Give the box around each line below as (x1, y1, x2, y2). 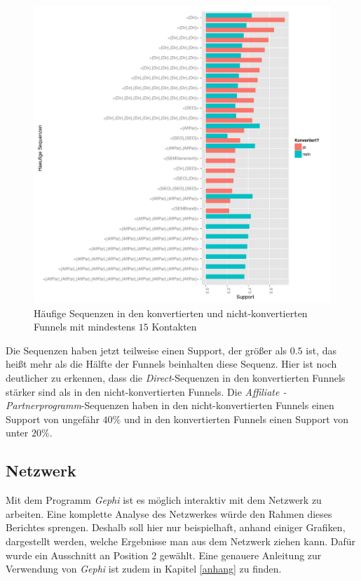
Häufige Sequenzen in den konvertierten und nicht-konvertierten (34, 305, 308, 320)
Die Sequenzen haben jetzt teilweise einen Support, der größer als (6, 342, 287, 357)
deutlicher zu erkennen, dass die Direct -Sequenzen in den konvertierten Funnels (6, 370, 346, 385)
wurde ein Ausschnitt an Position (6, 547, 149, 562)
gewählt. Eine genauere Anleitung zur (159, 547, 322, 562)
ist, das (306, 342, 336, 357)
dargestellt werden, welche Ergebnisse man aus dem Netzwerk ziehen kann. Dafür (6, 533, 356, 548)
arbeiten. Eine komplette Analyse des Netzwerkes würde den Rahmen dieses (6, 506, 332, 521)
